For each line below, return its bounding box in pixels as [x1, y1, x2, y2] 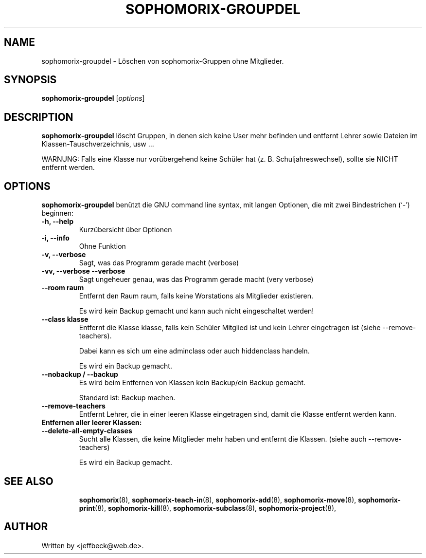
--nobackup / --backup [41, 370, 118, 379]
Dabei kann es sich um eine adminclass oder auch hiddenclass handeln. [79, 347, 310, 355]
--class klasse [41, 315, 89, 324]
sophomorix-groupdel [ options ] [41, 94, 145, 103]
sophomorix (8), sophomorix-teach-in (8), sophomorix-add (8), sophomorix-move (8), [79, 495, 356, 504]
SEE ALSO [4, 475, 53, 487]
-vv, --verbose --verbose [41, 267, 125, 276]
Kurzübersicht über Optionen [79, 225, 172, 234]
